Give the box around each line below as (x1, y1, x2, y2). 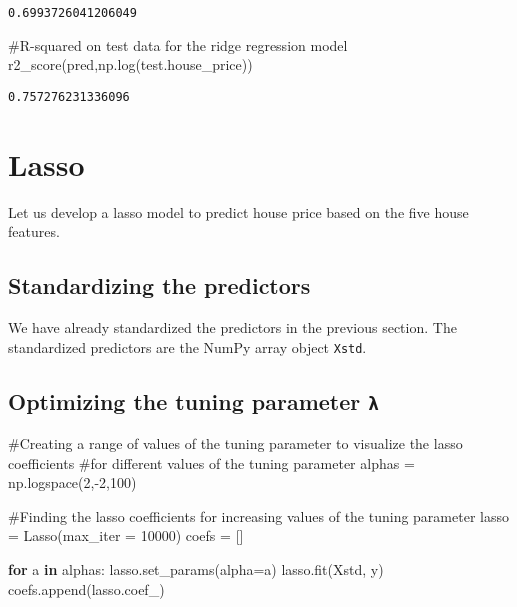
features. (8, 221, 60, 242)
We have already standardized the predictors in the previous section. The (8, 317, 457, 338)
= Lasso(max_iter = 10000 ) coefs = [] (8, 525, 244, 546)
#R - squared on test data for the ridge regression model (8, 34, 348, 55)
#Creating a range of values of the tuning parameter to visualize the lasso (8, 433, 463, 454)
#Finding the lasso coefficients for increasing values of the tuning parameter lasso (8, 505, 509, 526)
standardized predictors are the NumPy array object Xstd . (8, 336, 367, 357)
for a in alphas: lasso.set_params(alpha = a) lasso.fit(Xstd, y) (8, 559, 384, 580)
